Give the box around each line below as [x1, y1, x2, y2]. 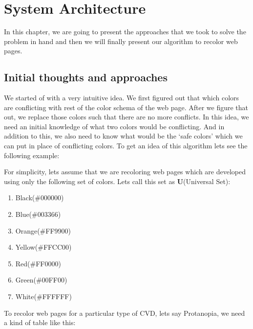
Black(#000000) [15, 192, 64, 203]
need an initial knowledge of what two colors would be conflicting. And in [4, 121, 225, 131]
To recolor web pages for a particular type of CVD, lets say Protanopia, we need [4, 307, 245, 318]
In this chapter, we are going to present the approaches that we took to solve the [4, 26, 246, 37]
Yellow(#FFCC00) [15, 242, 72, 252]
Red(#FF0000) [15, 258, 61, 268]
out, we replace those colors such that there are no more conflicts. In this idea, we [4, 112, 249, 122]
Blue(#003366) [15, 209, 61, 219]
